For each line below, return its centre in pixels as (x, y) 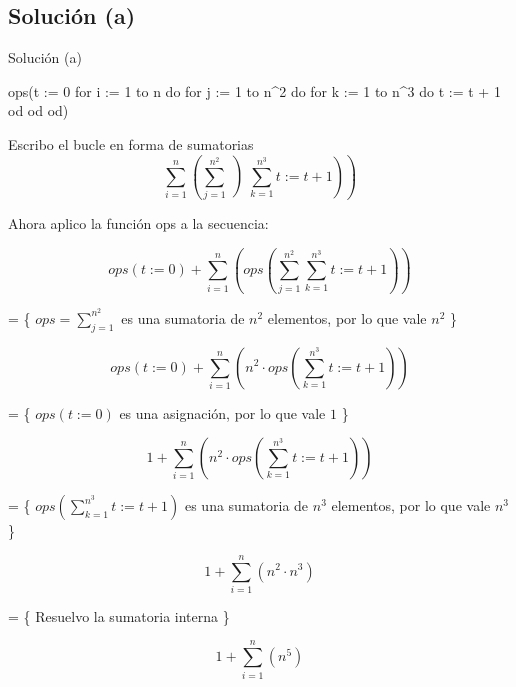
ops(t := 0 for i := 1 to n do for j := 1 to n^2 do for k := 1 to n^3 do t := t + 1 (254, 90)
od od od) (38, 110)
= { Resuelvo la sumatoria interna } (119, 615)
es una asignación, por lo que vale (222, 412)
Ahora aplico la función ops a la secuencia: (138, 223)
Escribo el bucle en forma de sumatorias (131, 143)
